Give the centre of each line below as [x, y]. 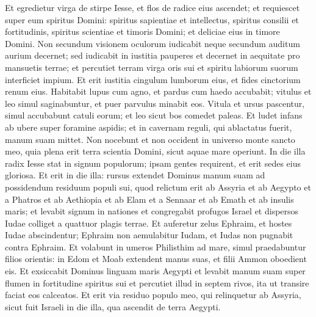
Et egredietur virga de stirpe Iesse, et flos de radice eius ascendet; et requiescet [153, 7]
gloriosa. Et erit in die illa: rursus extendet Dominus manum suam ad [135, 175]
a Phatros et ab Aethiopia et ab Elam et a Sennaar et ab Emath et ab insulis [149, 199]
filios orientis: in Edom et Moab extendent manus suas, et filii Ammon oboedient [156, 259]
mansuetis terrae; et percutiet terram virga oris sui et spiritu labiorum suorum [152, 67]
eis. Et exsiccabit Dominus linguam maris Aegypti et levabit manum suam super [155, 271]
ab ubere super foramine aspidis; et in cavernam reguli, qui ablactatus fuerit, [149, 127]
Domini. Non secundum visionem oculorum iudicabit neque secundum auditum [153, 43]
